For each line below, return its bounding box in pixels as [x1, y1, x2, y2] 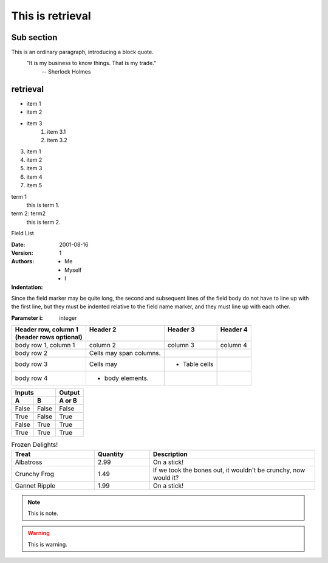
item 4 [26, 173, 43, 181]
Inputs [15, 389, 34, 397]
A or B [59, 396, 77, 405]
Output [59, 389, 80, 397]
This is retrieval [11, 9, 91, 22]
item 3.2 [47, 137, 68, 144]
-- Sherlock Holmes [41, 67, 91, 75]
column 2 [89, 341, 117, 350]
